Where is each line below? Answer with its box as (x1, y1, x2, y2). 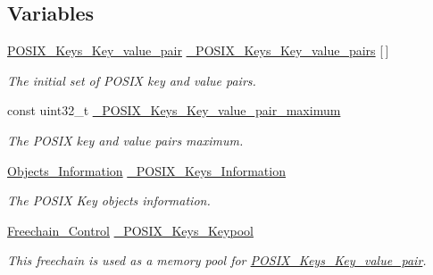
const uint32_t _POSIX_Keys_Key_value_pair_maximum (7, 101, 341, 120)
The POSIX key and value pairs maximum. (7, 130, 244, 149)
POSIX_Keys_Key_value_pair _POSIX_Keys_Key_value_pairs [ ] (7, 41, 389, 60)
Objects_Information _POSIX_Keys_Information (7, 161, 286, 179)
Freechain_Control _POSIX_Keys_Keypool (7, 221, 254, 239)
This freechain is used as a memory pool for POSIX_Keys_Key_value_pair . (7, 251, 427, 270)
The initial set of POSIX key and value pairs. (7, 71, 256, 89)
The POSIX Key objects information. (7, 191, 211, 210)
